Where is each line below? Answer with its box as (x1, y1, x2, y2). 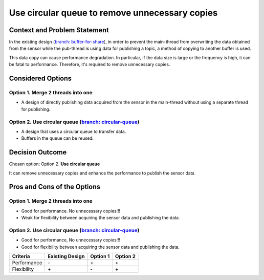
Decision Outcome (9, 148, 67, 156)
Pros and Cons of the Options (9, 183, 100, 191)
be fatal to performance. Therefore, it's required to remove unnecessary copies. (9, 62, 171, 67)
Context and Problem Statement (9, 26, 109, 34)
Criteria (12, 253, 30, 260)
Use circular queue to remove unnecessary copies (9, 7, 218, 18)
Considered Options (9, 74, 72, 83)
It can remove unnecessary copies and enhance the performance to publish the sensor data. (9, 170, 196, 176)
